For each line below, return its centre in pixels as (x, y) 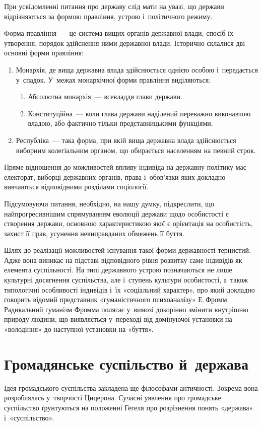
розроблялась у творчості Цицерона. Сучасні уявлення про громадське (113, 398)
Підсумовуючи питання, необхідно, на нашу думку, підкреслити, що (109, 203)
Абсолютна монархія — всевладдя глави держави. (105, 96)
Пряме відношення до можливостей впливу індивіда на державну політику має (125, 167)
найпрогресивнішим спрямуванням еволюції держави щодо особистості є (116, 213)
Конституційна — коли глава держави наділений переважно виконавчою (139, 113)
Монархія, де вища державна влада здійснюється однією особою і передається (137, 69)
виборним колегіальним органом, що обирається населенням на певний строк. (136, 150)
